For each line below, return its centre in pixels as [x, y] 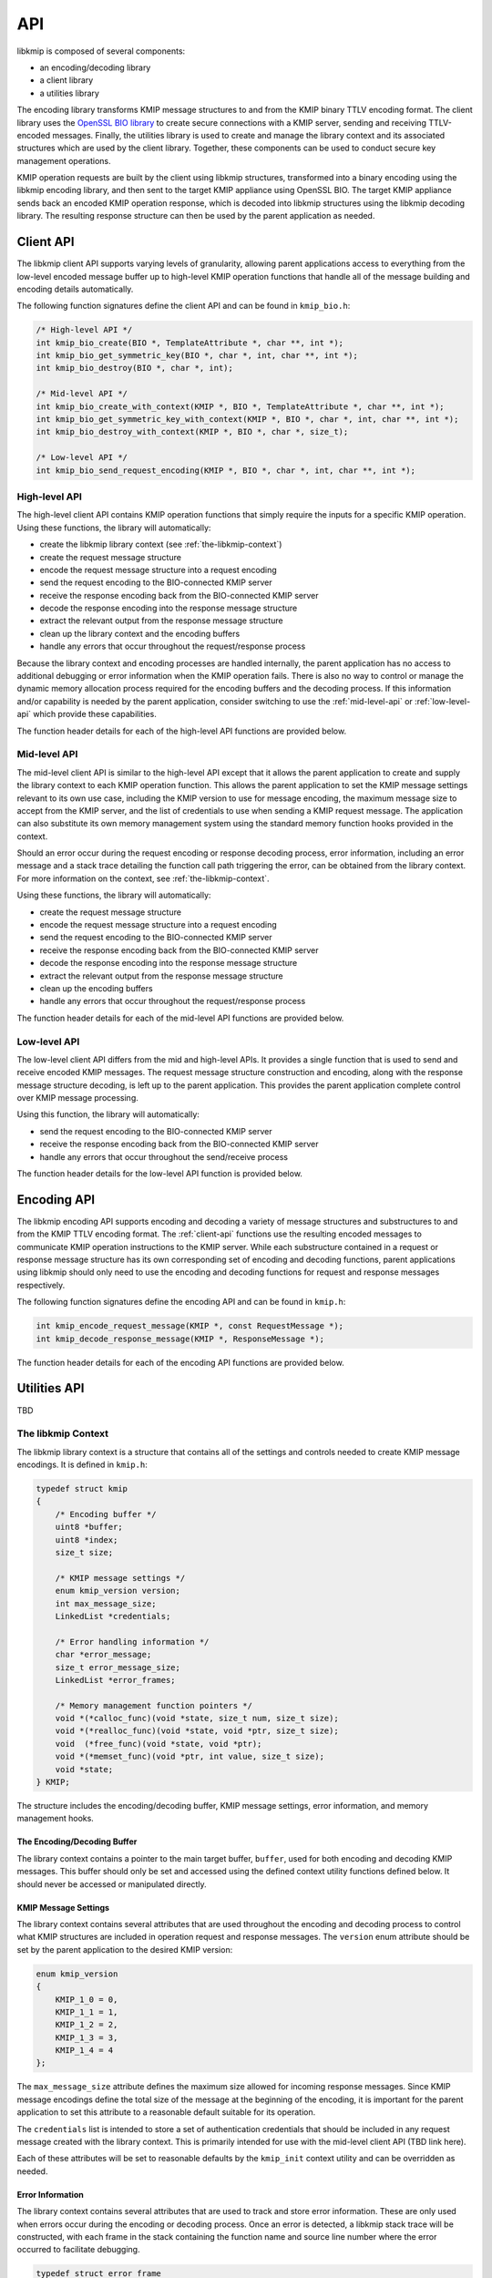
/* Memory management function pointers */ [154, 1705]
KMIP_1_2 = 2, [87, 2025]
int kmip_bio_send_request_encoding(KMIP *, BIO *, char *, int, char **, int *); [226, 470]
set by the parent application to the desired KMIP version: [125, 1949]
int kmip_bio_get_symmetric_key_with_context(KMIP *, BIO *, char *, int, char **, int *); [247, 420]
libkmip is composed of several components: [101, 51]
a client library [67, 80]
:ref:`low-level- [443, 701]
